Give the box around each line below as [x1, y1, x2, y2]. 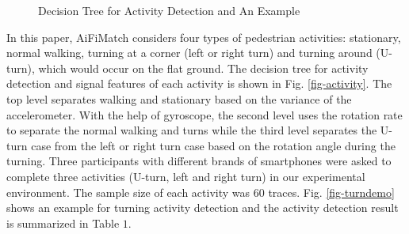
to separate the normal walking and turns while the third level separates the [6, 122, 377, 138]
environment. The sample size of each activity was [6, 183, 250, 200]
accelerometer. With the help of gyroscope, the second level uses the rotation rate [6, 106, 403, 123]
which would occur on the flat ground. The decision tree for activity [38, 59, 369, 76]
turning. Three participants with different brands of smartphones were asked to [6, 153, 392, 169]
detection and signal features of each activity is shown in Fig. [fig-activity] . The [6, 75, 392, 92]
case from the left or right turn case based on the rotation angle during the [31, 137, 396, 153]
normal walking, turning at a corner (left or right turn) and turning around [6, 44, 373, 61]
